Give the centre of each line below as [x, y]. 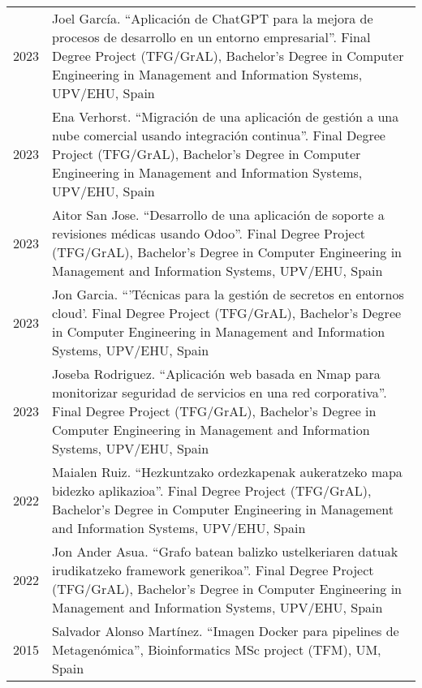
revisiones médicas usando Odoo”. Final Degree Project [209, 233]
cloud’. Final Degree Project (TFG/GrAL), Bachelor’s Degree [227, 313]
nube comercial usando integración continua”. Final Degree [219, 135]
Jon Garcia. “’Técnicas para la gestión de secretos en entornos [228, 294]
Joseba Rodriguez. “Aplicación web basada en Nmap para [216, 374]
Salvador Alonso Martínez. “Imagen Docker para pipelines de [226, 631]
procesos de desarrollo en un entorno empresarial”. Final [211, 37]
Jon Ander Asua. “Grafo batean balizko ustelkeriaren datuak [225, 551]
